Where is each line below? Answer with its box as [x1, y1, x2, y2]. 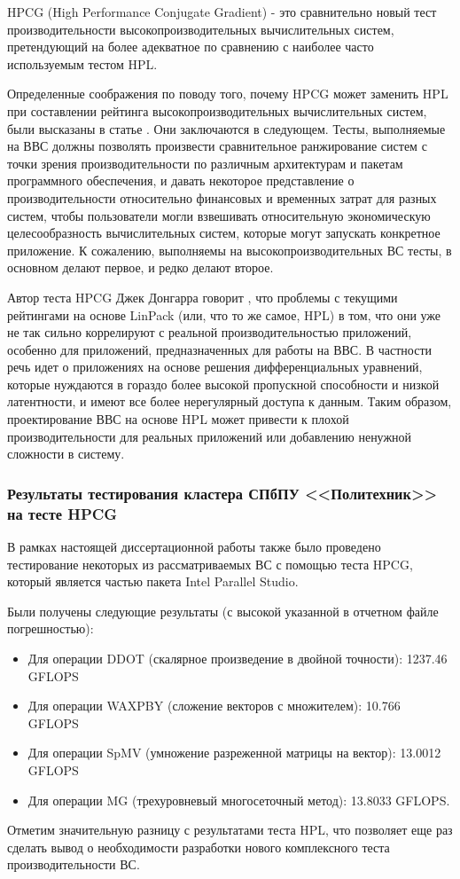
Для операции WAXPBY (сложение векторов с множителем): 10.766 [27, 696, 401, 715]
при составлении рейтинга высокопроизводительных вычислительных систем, [7, 101, 427, 120]
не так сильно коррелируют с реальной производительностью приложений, [7, 323, 412, 341]
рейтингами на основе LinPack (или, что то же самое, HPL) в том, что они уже [7, 305, 441, 324]
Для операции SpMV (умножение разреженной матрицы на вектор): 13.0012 [27, 743, 441, 762]
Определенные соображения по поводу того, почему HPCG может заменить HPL [7, 84, 448, 103]
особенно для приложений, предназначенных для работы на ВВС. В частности [7, 340, 432, 358]
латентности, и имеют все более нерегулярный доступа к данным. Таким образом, [7, 392, 452, 411]
